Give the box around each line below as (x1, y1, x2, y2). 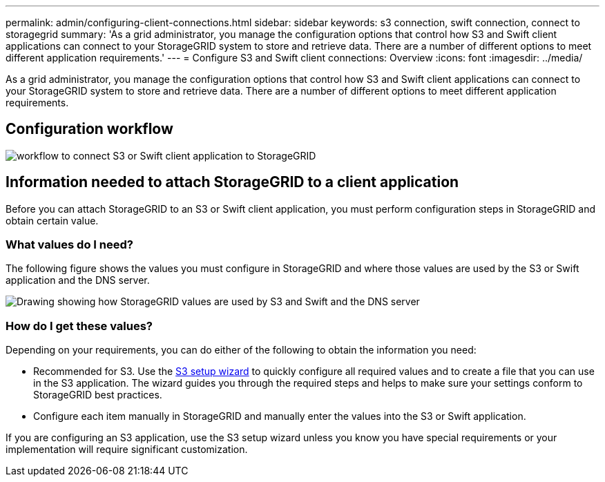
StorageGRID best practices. (33, 389, 162, 401)
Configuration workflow (6, 120, 173, 138)
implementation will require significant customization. (6, 443, 248, 456)
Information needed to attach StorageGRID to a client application (6, 173, 459, 191)
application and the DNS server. (6, 274, 150, 287)
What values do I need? (6, 238, 133, 252)
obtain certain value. (6, 214, 99, 226)
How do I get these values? (6, 318, 153, 333)
